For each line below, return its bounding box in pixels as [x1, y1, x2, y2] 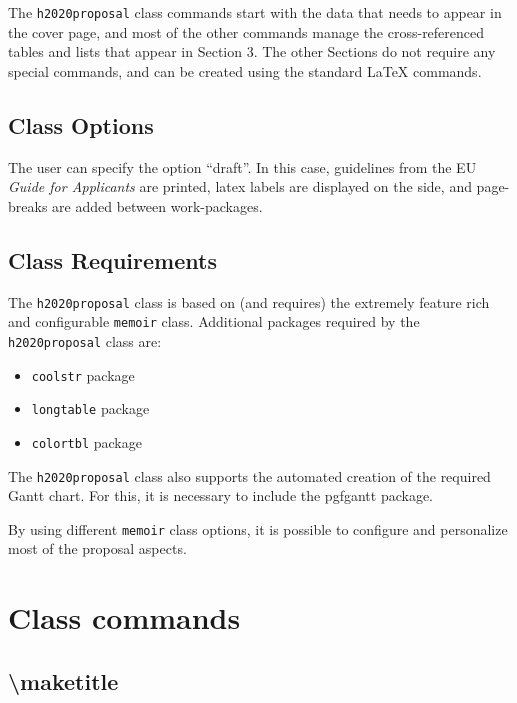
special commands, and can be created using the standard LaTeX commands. [8, 60, 482, 81]
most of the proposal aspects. [8, 538, 187, 559]
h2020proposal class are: [8, 330, 162, 351]
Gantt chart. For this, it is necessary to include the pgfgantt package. [8, 485, 433, 506]
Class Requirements [8, 244, 217, 275]
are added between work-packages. [52, 195, 263, 216]
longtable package [31, 398, 150, 419]
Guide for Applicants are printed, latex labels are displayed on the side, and [8, 176, 472, 197]
